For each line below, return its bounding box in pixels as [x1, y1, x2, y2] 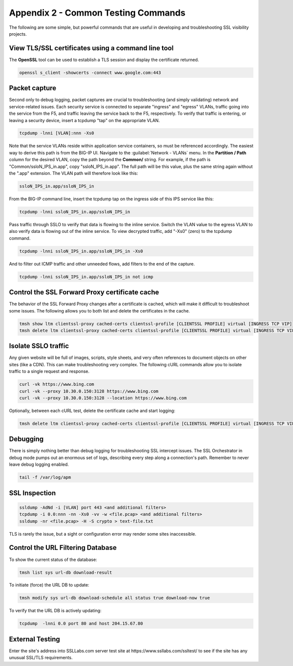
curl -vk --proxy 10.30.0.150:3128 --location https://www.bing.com [19, 395, 187, 401]
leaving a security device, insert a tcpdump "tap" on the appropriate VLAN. [9, 117, 160, 123]
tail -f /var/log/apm [19, 475, 71, 480]
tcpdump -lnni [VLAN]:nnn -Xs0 [19, 130, 95, 136]
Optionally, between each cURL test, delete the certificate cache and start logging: [9, 408, 175, 414]
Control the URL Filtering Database [9, 543, 117, 552]
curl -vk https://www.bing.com [19, 381, 95, 387]
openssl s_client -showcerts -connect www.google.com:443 [19, 70, 161, 75]
